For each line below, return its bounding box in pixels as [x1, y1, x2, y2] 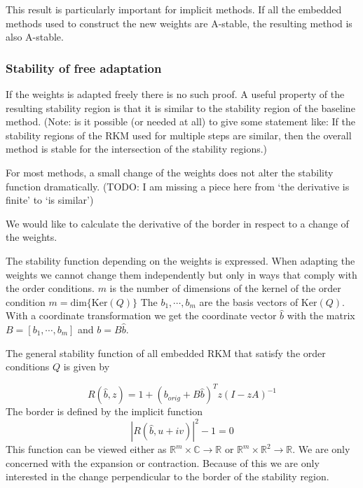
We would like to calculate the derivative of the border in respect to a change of [6, 216, 349, 230]
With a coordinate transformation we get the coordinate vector [6, 308, 277, 323]
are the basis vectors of [199, 294, 299, 309]
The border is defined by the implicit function [6, 404, 203, 419]
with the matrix [287, 308, 355, 323]
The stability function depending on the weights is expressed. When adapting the [6, 253, 355, 267]
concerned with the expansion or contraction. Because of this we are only [6, 455, 320, 470]
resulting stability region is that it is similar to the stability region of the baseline [6, 100, 355, 115]
